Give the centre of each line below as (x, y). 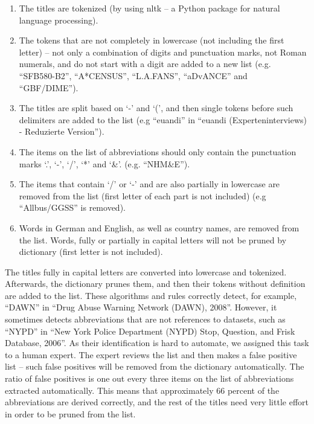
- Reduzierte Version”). (62, 131)
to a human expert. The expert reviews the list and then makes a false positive (151, 354)
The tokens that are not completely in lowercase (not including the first (152, 40)
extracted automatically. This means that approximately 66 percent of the (142, 390)
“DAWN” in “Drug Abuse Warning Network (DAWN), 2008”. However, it (141, 307)
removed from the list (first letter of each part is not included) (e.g (143, 195)
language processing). (59, 20)
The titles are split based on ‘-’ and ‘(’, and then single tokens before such (156, 108)
